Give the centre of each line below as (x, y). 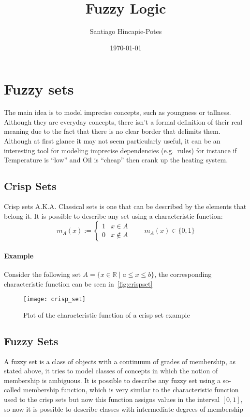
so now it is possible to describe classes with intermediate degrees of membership (124, 409)
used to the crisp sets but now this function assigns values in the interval (112, 399)
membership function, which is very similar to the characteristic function (131, 390)
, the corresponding (183, 274)
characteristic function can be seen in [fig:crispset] (78, 283)
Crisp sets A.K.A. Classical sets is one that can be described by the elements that (125, 206)
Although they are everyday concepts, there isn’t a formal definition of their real (123, 121)
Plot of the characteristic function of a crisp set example (107, 314)
